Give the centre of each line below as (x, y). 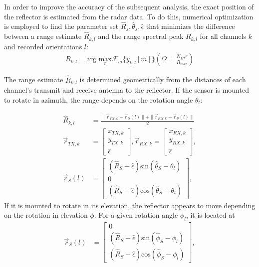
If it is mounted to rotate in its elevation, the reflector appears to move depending (130, 205)
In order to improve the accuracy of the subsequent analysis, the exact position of (129, 6)
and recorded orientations (43, 46)
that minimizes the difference (190, 26)
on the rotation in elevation (46, 215)
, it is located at (210, 215)
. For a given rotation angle (136, 215)
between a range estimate (43, 36)
